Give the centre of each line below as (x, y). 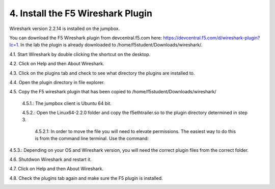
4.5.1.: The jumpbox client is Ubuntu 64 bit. (67, 103)
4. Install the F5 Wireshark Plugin (81, 13)
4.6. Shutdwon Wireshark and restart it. (50, 159)
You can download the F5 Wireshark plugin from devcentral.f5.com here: (86, 38)
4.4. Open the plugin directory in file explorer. (57, 82)
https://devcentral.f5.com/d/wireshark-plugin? (212, 38)
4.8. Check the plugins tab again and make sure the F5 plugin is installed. (86, 178)
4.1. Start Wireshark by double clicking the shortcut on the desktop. (80, 54)
